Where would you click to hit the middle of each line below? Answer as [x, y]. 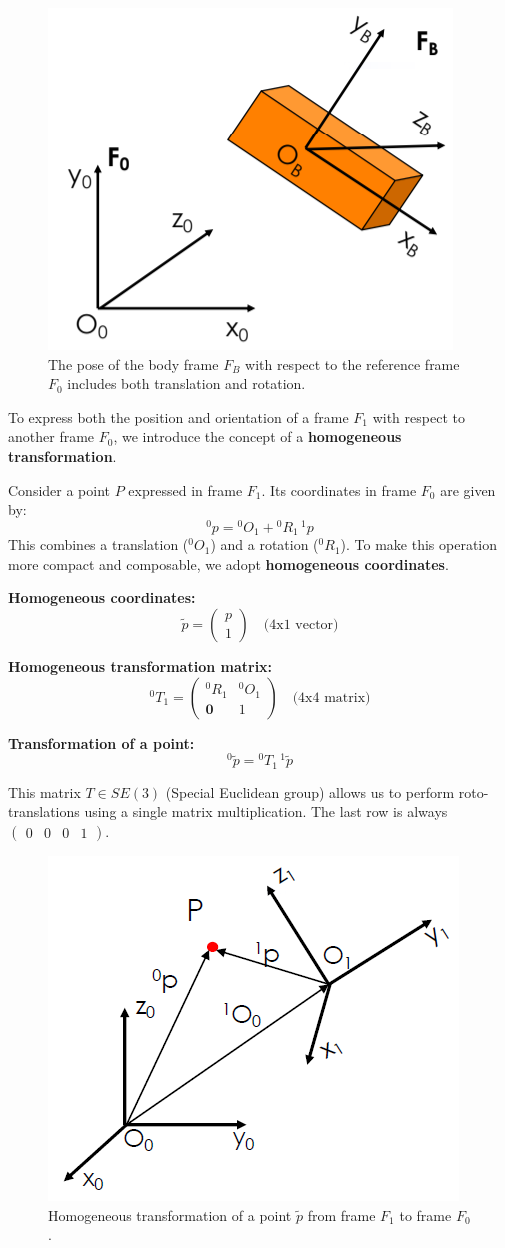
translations [44, 811]
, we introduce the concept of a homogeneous [257, 436]
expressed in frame [185, 489]
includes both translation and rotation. [186, 383]
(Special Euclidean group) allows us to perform [310, 791]
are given [468, 489]
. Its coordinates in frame [339, 489]
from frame [341, 1214]
